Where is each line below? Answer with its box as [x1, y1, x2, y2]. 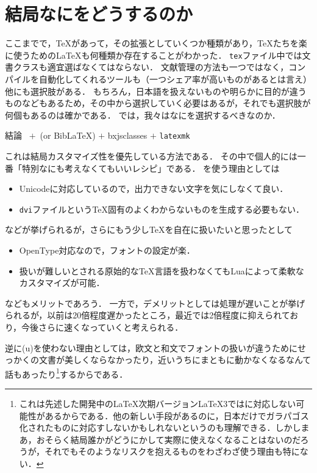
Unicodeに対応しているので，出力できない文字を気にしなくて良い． [19, 182, 288, 195]
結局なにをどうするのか [5, 1, 193, 26]
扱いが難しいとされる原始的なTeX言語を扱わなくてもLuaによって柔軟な [19, 264, 304, 277]
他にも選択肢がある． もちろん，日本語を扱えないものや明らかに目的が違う [5, 84, 307, 97]
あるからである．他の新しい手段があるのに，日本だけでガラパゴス [45, 409, 309, 422]
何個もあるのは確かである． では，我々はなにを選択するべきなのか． [5, 108, 280, 121]
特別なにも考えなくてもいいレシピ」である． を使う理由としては [21, 161, 280, 174]
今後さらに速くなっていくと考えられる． [21, 321, 183, 333]
